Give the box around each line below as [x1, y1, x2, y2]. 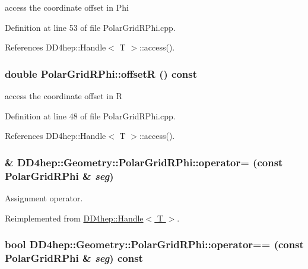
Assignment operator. [5, 191, 83, 204]
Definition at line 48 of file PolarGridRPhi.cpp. [5, 109, 176, 122]
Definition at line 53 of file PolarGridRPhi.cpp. [5, 21, 176, 33]
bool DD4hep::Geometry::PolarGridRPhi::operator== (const [5, 237, 304, 252]
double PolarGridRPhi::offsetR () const [5, 66, 198, 81]
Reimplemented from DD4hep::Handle [5, 211, 144, 224]
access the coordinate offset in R [5, 90, 122, 102]
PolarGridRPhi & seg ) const [5, 250, 143, 265]
